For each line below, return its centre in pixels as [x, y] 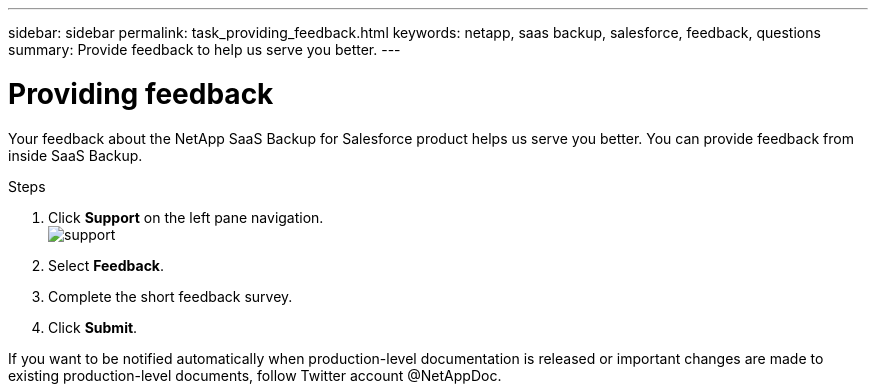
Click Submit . [93, 327]
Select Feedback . [106, 265]
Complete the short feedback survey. [170, 296]
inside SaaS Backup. [75, 155]
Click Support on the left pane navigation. [186, 217]
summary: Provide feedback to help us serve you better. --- [204, 49]
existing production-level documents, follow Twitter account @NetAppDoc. [255, 375]
